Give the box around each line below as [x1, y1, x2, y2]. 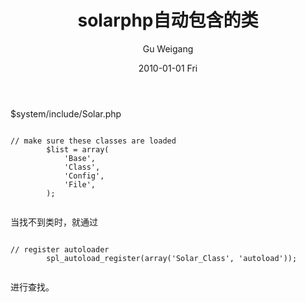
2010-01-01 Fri [138, 62, 198, 74]
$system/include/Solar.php [10, 107, 122, 120]
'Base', [63, 153, 97, 163]
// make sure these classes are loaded [10, 136, 177, 146]
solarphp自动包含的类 [77, 9, 259, 32]
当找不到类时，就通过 [10, 216, 98, 228]
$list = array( [46, 144, 110, 155]
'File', [63, 179, 97, 190]
